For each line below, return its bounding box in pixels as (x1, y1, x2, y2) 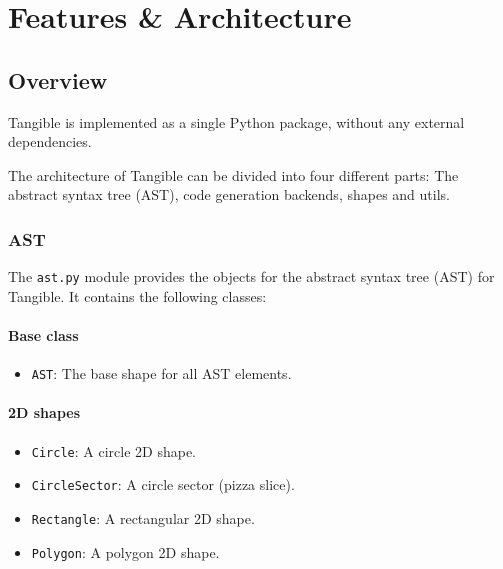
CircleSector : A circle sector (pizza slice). (31, 474, 295, 495)
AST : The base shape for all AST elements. (31, 363, 292, 384)
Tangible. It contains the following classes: (8, 285, 267, 306)
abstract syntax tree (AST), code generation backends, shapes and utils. (8, 184, 450, 205)
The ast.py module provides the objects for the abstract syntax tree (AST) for (8, 266, 495, 287)
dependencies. (8, 131, 92, 152)
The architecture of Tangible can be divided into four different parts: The (8, 164, 459, 185)
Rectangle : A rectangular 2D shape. (31, 507, 255, 528)
